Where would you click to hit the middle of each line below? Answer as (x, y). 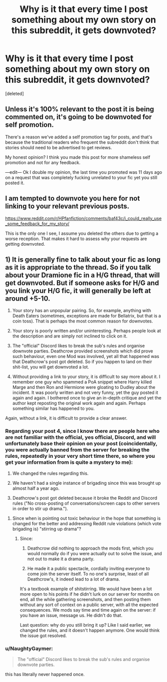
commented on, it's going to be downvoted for (79, 117)
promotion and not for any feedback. (43, 162)
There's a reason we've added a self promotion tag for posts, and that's (79, 137)
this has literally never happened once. (45, 674)
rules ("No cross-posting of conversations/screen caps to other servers (86, 503)
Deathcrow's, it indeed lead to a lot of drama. (74, 579)
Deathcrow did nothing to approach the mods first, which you (90, 548)
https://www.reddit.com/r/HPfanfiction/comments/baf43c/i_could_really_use (83, 218)
